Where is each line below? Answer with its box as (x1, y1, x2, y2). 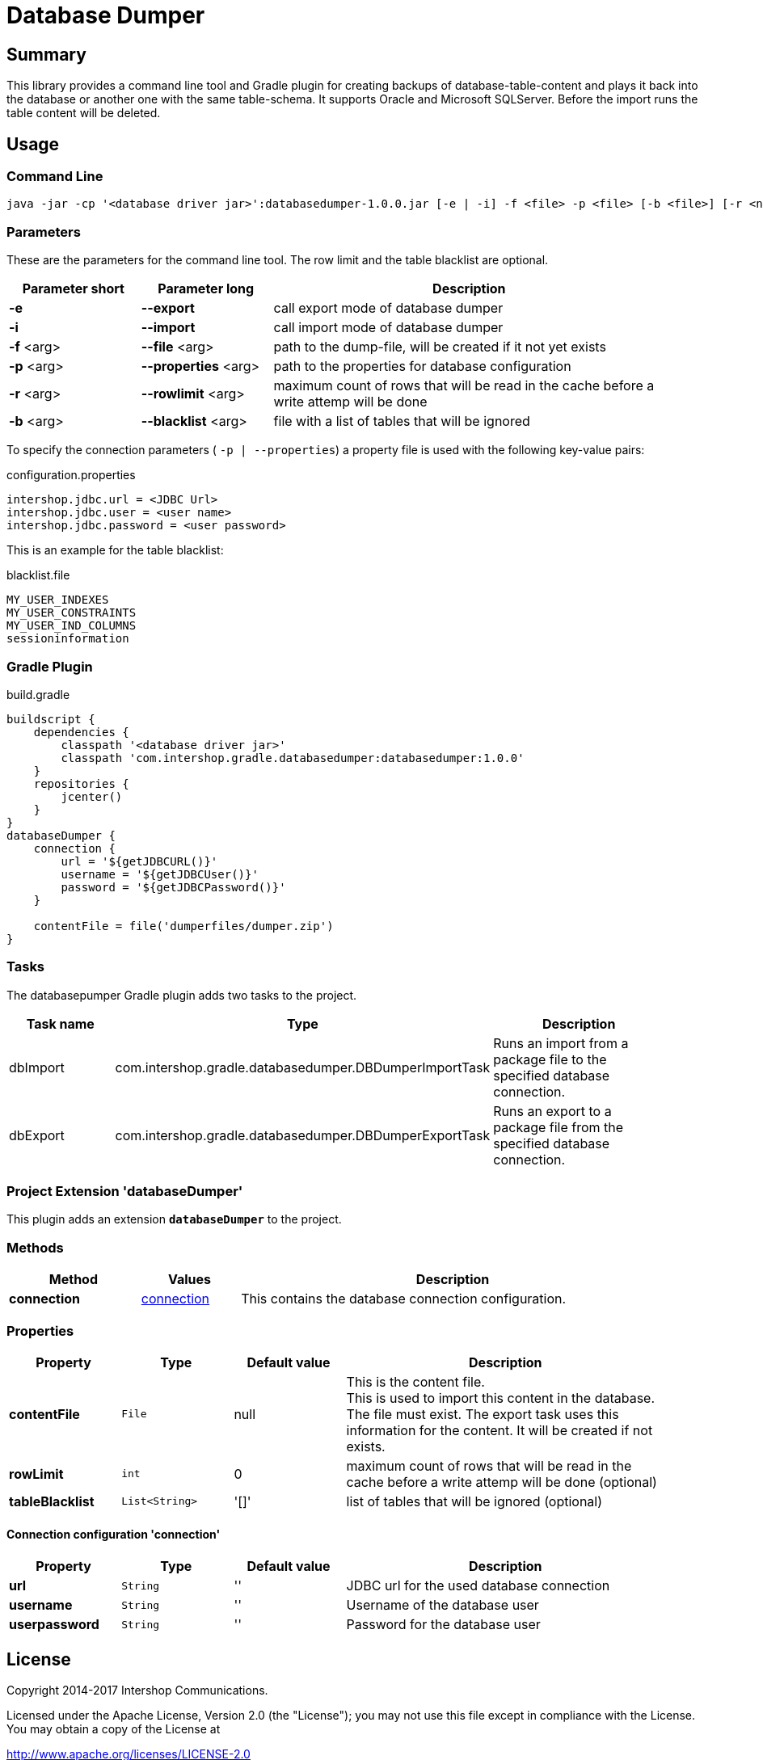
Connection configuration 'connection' (6, 1526, 221, 1541)
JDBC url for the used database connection (346, 1577, 610, 1594)
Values (167, 1271, 211, 1288)
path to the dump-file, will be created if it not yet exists (273, 339, 606, 356)
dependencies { (33, 725, 129, 739)
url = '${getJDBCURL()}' (61, 854, 218, 868)
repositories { (33, 777, 129, 790)
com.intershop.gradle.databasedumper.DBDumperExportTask (115, 1126, 491, 1143)
